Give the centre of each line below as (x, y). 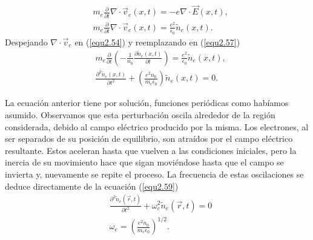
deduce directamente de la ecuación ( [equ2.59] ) (92, 186)
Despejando (26, 42)
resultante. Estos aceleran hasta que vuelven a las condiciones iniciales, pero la (151, 150)
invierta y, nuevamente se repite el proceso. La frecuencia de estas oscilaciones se (154, 174)
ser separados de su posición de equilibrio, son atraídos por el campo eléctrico (149, 138)
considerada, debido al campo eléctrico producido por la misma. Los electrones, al (157, 126)
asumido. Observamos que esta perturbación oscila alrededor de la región (140, 115)
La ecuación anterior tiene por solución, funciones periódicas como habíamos (147, 103)
